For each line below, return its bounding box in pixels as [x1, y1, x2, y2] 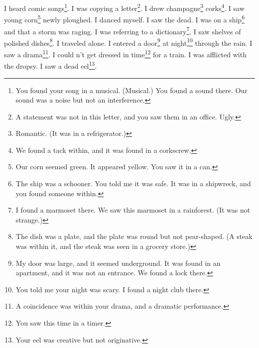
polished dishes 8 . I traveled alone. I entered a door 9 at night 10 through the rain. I [4, 36, 253, 48]
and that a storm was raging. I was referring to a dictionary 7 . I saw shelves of [4, 24, 241, 36]
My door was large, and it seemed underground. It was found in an [15, 257, 221, 268]
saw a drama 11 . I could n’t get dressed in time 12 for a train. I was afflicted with [4, 48, 247, 59]
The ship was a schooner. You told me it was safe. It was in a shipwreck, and [15, 178, 251, 189]
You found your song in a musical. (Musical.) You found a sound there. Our [15, 85, 248, 95]
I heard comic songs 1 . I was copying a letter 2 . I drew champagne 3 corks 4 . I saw [4, 1, 245, 13]
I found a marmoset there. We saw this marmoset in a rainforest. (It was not [15, 205, 251, 215]
